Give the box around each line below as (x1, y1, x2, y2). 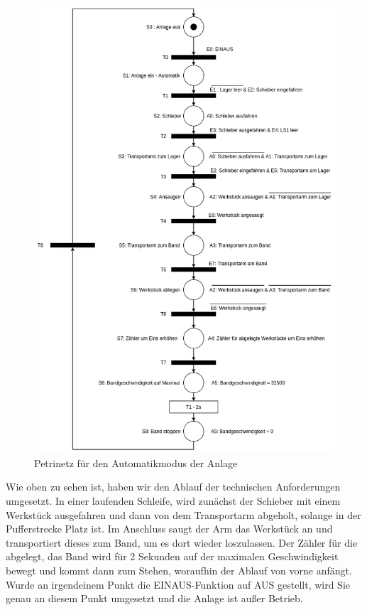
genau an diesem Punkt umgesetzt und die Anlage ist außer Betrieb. (6, 591, 303, 606)
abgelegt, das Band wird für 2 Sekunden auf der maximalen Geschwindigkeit (6, 549, 339, 564)
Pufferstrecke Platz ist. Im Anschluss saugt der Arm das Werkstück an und (6, 521, 333, 536)
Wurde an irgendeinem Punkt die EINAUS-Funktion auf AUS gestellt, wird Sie (6, 577, 351, 592)
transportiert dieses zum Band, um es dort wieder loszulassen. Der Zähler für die (6, 535, 358, 550)
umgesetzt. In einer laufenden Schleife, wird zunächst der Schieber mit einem (6, 493, 341, 508)
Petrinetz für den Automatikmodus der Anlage (34, 455, 238, 470)
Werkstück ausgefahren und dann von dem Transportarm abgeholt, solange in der (6, 507, 361, 522)
